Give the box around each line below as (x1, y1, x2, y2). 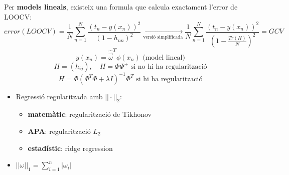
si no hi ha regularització (130, 63, 207, 71)
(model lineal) (142, 54, 185, 62)
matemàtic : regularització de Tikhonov (28, 109, 152, 119)
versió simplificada (143, 35, 183, 40)
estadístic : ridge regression (28, 142, 113, 153)
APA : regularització (28, 125, 91, 136)
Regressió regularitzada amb (16, 91, 103, 101)
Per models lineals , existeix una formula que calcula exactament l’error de (4, 2, 238, 12)
